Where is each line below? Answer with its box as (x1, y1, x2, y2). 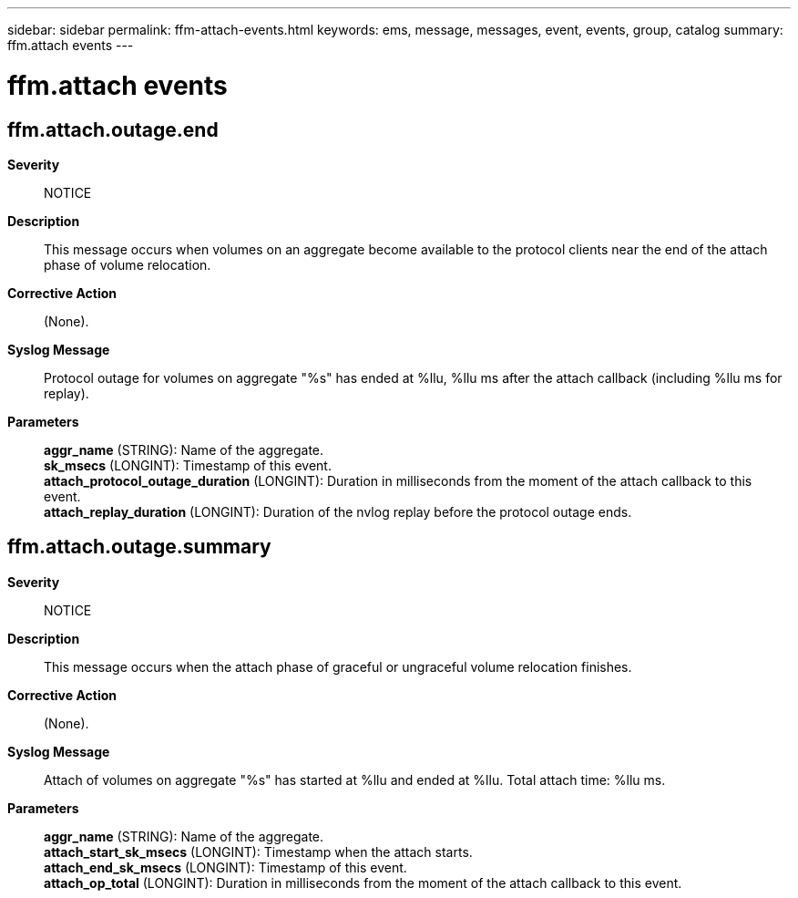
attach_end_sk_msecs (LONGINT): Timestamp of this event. (44, 859, 407, 875)
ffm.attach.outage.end (7, 118, 219, 141)
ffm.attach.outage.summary (7, 535, 271, 559)
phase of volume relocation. (44, 256, 211, 273)
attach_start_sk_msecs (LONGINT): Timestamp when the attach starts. (44, 843, 473, 860)
